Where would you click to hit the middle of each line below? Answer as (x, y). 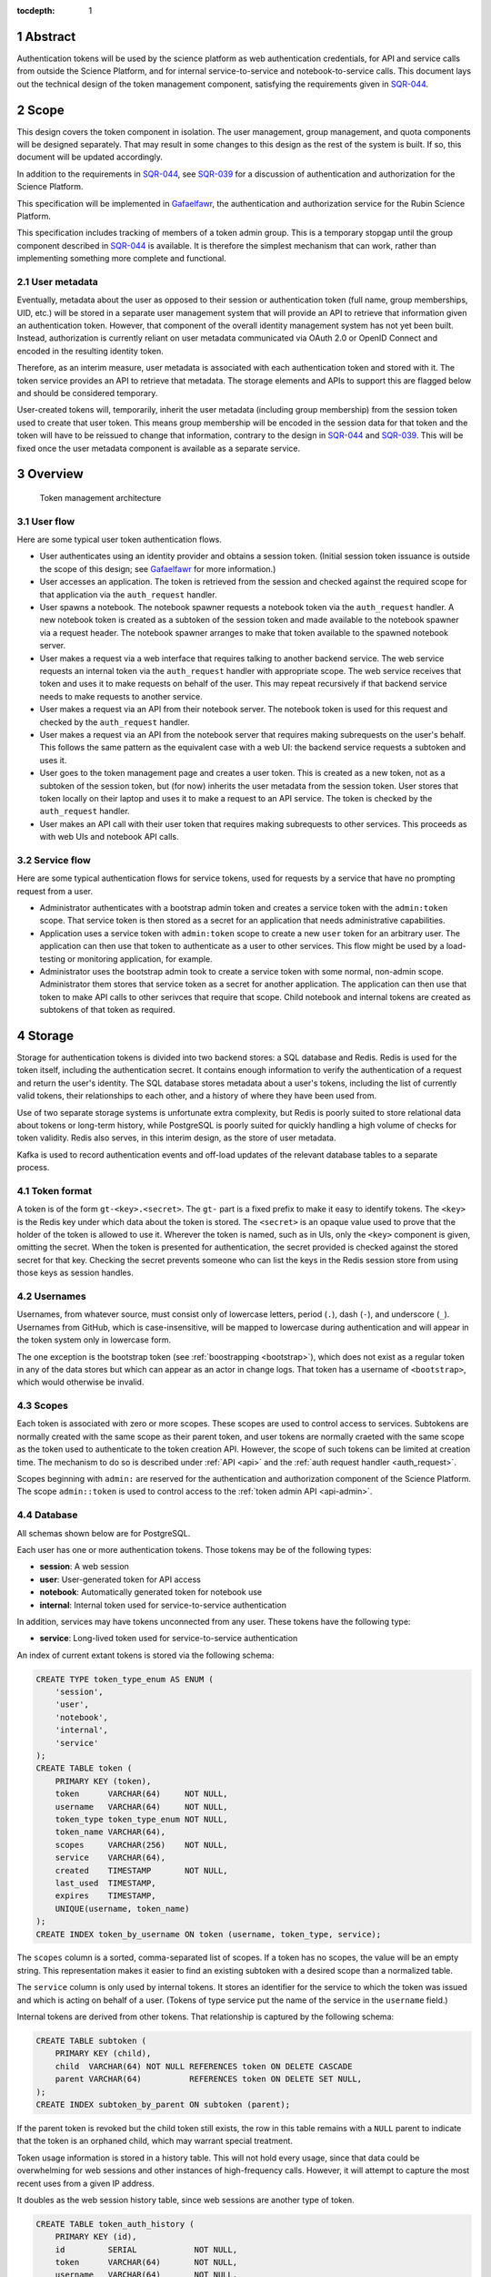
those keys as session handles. (75, 1273)
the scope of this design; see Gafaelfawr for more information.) (158, 568)
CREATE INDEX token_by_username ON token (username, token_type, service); (209, 1934)
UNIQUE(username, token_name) (122, 1909)
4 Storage (45, 1035)
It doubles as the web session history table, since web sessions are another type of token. (185, 2200)
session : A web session (84, 1567)
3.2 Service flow (54, 860)
